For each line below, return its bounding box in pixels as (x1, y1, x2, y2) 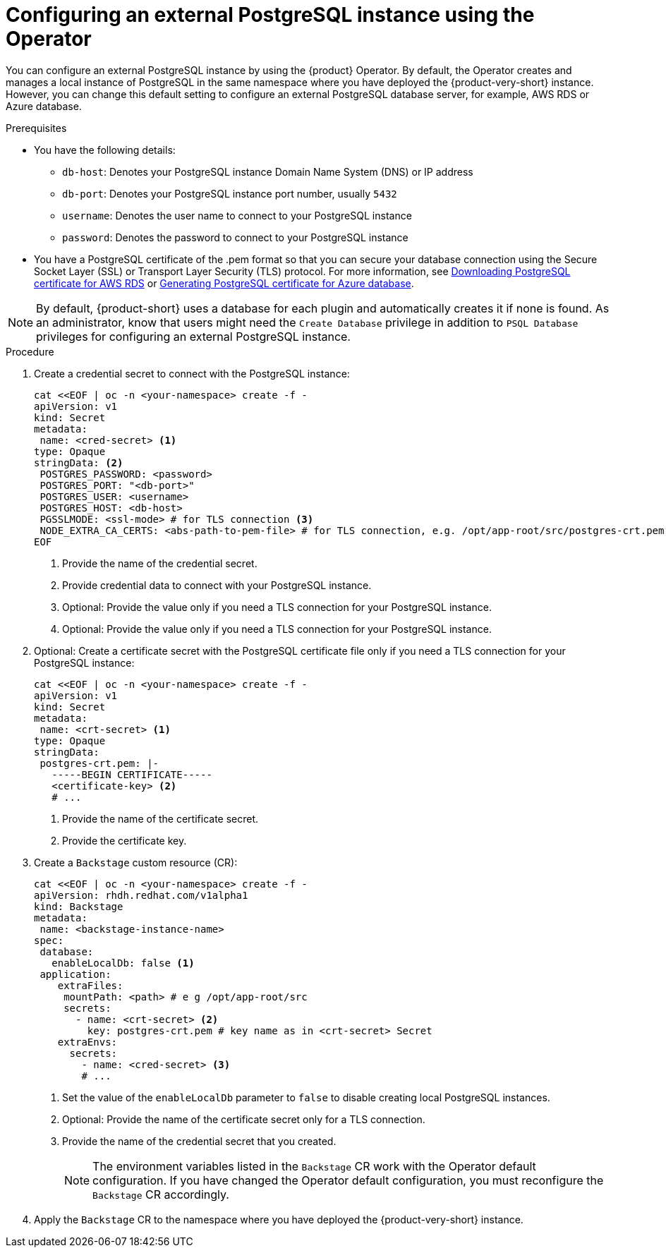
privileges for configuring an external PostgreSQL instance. (36, 329, 351, 344)
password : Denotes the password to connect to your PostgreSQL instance (62, 231, 408, 243)
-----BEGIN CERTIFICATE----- (52, 768, 212, 780)
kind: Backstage (34, 900, 123, 912)
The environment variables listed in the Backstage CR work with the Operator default (92, 1158, 536, 1173)
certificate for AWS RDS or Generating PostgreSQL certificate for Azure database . (34, 277, 414, 289)
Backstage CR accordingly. (92, 1187, 229, 1201)
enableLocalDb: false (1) (52, 957, 195, 969)
